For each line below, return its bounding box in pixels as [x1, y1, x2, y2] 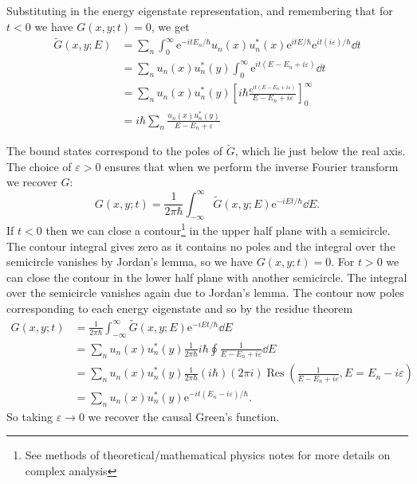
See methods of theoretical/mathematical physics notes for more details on [25, 447, 391, 463]
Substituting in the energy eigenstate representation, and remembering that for [6, 2, 393, 18]
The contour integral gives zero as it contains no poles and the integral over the [6, 237, 395, 254]
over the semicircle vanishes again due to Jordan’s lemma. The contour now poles [6, 284, 404, 301]
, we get [151, 18, 190, 34]
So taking [6, 408, 53, 424]
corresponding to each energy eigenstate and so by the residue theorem [6, 300, 353, 316]
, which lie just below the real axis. [234, 142, 406, 159]
